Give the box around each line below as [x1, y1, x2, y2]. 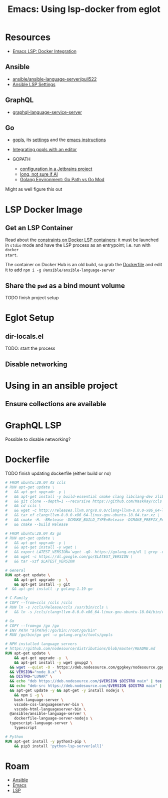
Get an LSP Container [5, 224, 73, 232]
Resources [5, 32, 51, 43]
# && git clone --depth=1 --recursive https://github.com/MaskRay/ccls [5, 499, 162, 504]
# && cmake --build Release [5, 522, 68, 527]
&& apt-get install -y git [14, 582, 70, 587]
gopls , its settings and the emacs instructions [12, 137, 106, 143]
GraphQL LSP [5, 420, 61, 431]
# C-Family [5, 595, 28, 601]
